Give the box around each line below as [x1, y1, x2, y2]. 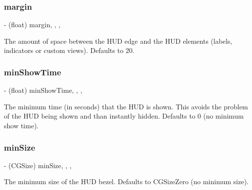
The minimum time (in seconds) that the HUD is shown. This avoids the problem [4, 101, 248, 111]
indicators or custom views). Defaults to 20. [4, 45, 135, 55]
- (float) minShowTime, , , [4, 85, 82, 95]
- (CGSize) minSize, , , [4, 160, 72, 170]
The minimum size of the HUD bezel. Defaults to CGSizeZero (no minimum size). [4, 176, 249, 187]
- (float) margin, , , [4, 19, 60, 30]
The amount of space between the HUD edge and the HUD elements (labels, [4, 35, 233, 46]
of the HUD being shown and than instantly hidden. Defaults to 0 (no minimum [4, 111, 244, 121]
